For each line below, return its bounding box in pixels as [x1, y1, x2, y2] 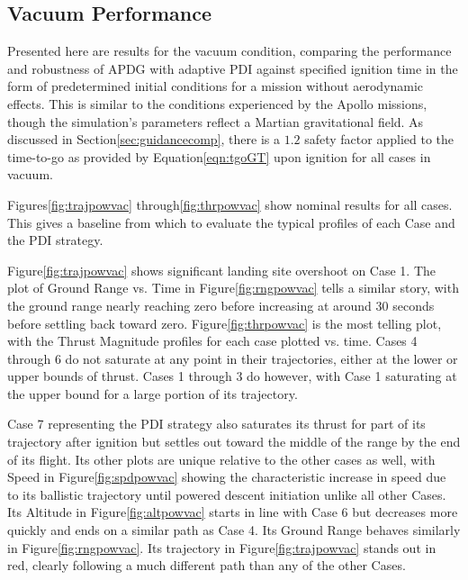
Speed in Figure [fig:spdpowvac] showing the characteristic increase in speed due [7, 467, 446, 486]
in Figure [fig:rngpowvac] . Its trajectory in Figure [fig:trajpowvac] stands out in [7, 538, 436, 557]
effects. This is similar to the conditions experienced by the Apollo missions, [7, 94, 427, 113]
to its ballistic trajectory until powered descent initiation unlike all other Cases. [7, 485, 446, 503]
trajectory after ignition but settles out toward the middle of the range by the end [7, 432, 461, 451]
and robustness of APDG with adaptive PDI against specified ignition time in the [7, 59, 458, 77]
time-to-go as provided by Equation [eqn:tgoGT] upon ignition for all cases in [7, 147, 431, 166]
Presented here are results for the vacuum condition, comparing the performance [7, 41, 452, 60]
